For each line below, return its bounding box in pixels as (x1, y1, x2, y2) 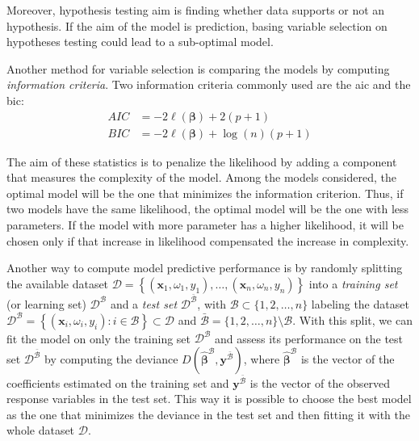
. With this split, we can (292, 311, 413, 328)
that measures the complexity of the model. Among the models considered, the (6, 169, 396, 186)
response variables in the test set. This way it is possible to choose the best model (6, 390, 412, 407)
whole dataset (6, 422, 75, 439)
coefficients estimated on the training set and (6, 374, 229, 391)
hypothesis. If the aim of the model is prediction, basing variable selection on (6, 17, 388, 34)
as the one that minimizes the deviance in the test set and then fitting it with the (6, 405, 410, 422)
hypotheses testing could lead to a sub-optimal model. (6, 33, 274, 50)
